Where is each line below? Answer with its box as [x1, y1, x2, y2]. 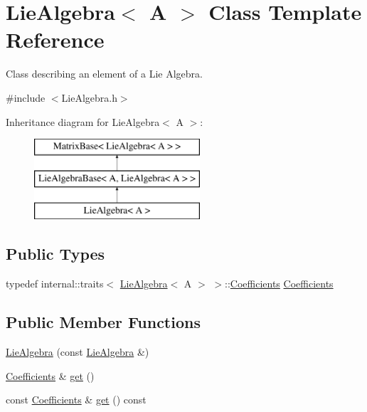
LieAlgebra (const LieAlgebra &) [6, 344, 149, 359]
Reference [6, 25, 105, 54]
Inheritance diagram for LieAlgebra [6, 114, 160, 129]
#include [6, 90, 46, 105]
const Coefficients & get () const [6, 392, 147, 407]
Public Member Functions [6, 311, 201, 333]
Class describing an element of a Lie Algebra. [6, 66, 203, 81]
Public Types [6, 243, 105, 265]
